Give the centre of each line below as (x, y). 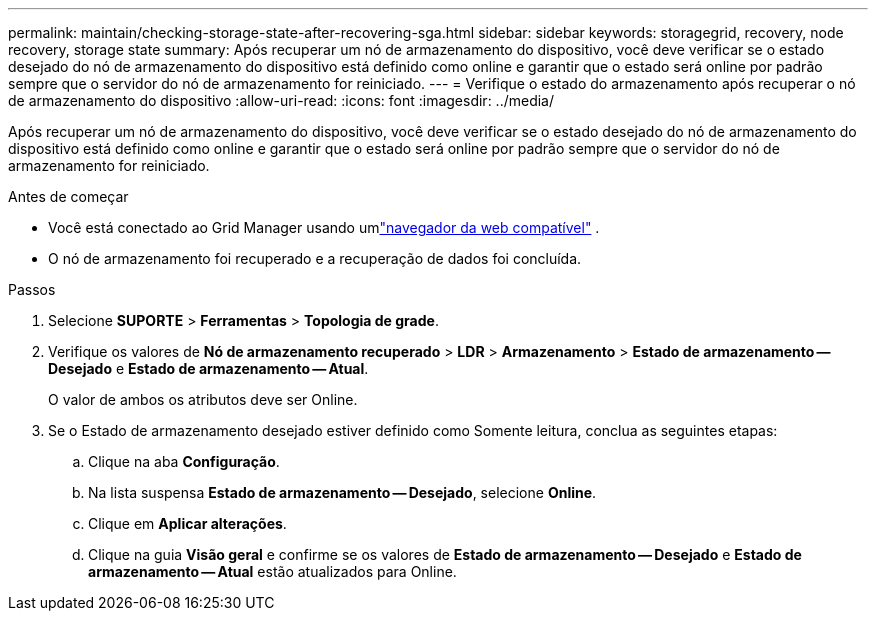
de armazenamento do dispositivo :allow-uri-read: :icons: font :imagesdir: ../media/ (281, 100)
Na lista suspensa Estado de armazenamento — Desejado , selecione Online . (342, 492)
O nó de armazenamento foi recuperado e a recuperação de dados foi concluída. (315, 258)
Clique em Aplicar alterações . (187, 523)
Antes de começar (68, 196)
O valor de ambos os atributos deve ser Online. (203, 399)
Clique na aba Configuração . (184, 461)
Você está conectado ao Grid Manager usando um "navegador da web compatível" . (324, 227)
